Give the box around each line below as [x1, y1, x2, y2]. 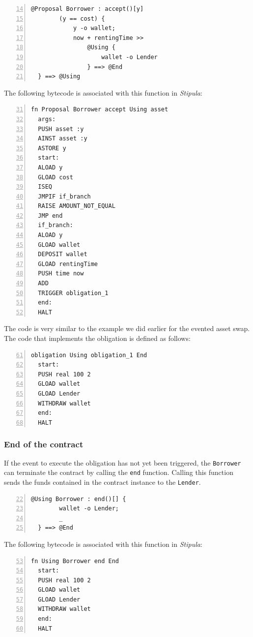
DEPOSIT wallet [38, 251, 87, 258]
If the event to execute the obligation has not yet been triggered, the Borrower [4, 457, 241, 468]
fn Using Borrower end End [31, 557, 119, 565]
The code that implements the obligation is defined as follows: [4, 333, 191, 343]
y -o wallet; [73, 25, 115, 32]
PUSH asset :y [38, 125, 84, 133]
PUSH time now [38, 270, 84, 277]
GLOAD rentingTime [38, 260, 98, 268]
